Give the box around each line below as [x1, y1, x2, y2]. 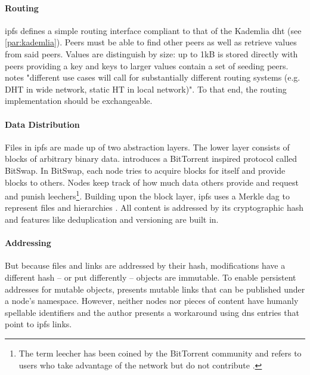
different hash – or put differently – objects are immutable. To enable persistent [5, 271, 296, 283]
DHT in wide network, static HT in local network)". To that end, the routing [5, 82, 287, 95]
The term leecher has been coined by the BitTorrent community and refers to [18, 346, 302, 359]
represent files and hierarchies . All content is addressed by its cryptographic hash [5, 201, 304, 214]
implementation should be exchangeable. [5, 94, 153, 107]
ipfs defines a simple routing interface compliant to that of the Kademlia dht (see [5, 24, 302, 36]
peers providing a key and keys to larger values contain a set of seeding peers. [5, 59, 289, 72]
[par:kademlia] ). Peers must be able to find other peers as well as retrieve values [5, 36, 297, 48]
